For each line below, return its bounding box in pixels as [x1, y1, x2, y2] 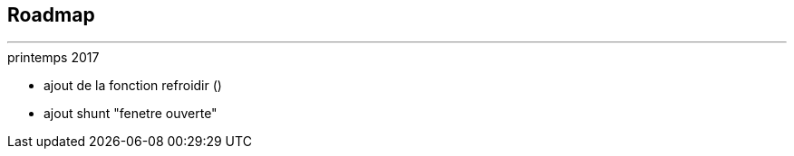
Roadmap [7, 4, 95, 26]
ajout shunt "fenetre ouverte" [44, 106, 218, 122]
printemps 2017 [7, 50, 100, 66]
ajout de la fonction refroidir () [44, 78, 222, 94]
